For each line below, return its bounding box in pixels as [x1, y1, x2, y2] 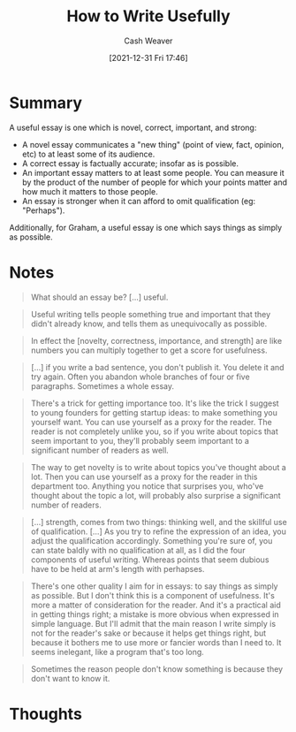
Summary [9, 93, 82, 112]
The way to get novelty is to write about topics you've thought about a [30, 461, 287, 472]
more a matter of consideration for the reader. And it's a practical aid [30, 599, 281, 610]
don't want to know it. [30, 673, 110, 683]
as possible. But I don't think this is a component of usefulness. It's [30, 590, 276, 600]
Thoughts [9, 704, 82, 724]
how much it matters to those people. [21, 186, 158, 196]
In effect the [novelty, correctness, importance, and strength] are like [30, 335, 283, 346]
